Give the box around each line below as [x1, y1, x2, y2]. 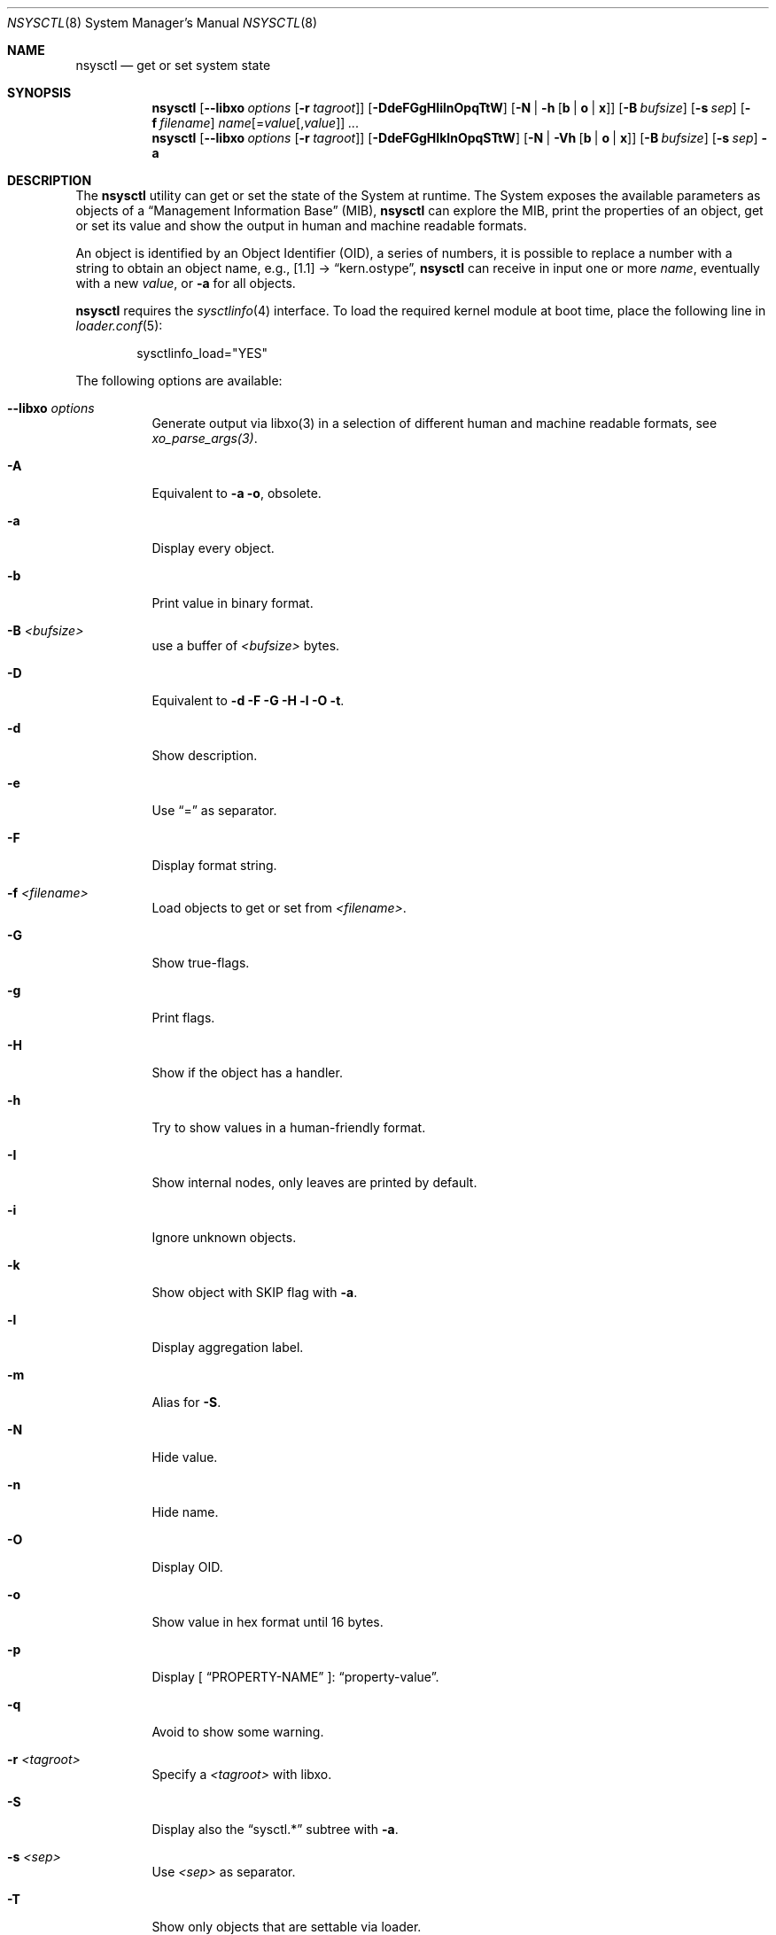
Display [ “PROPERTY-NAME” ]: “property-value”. [151, 1669, 439, 1684]
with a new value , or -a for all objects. [75, 276, 296, 291]
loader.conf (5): [75, 318, 163, 333]
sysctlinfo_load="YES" [136, 346, 268, 361]
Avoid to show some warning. [151, 1724, 324, 1739]
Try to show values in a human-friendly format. [151, 1120, 426, 1135]
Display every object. [151, 540, 275, 556]
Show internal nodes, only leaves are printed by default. [151, 1175, 477, 1190]
